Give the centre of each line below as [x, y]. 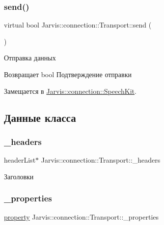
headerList [20, 160]
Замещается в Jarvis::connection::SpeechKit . [70, 91]
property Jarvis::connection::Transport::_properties [82, 216]
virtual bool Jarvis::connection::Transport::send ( [78, 25]
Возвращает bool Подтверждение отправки [68, 74]
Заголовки [19, 176]
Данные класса [40, 117]
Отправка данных [30, 58]
